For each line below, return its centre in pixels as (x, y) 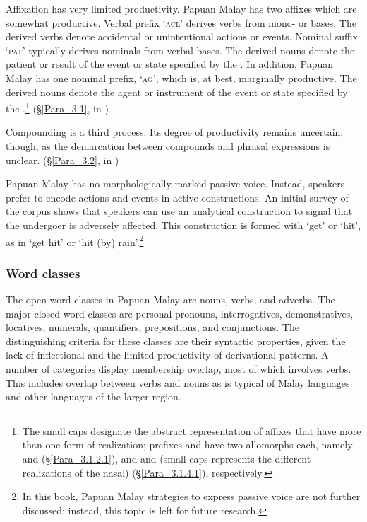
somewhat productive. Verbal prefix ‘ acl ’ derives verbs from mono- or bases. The (181, 22)
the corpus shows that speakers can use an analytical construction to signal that (179, 211)
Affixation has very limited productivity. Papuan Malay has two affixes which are (181, 8)
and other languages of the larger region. (94, 396)
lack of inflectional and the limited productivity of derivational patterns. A (167, 355)
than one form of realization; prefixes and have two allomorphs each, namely (187, 445)
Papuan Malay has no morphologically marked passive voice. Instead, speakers (175, 184)
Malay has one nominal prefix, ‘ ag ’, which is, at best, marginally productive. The (181, 77)
